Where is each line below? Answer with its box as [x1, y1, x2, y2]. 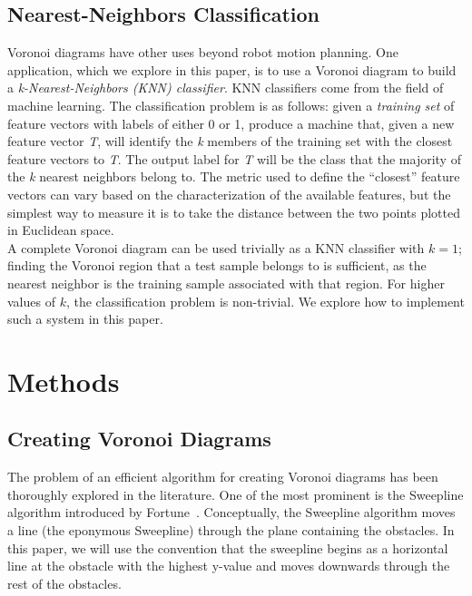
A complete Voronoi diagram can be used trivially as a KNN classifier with [7, 238, 425, 257]
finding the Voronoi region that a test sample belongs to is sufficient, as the [7, 256, 427, 275]
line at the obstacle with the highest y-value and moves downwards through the [7, 556, 450, 575]
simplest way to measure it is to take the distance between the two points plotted [7, 202, 460, 221]
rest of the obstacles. [7, 573, 122, 592]
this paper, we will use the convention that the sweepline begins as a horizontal [7, 538, 448, 557]
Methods [7, 362, 120, 399]
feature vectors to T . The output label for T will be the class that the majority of [7, 149, 461, 168]
